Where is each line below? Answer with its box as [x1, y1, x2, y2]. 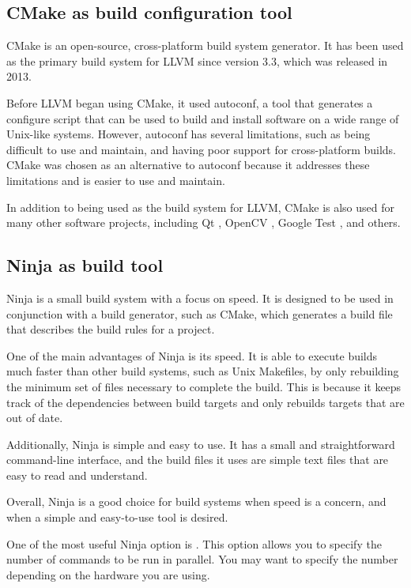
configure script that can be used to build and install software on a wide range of [6, 110, 399, 126]
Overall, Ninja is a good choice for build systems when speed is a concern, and [6, 493, 386, 510]
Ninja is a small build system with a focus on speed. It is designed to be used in [6, 289, 394, 306]
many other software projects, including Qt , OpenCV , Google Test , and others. [6, 214, 401, 231]
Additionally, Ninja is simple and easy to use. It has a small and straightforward [6, 435, 395, 452]
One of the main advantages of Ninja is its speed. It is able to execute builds [6, 347, 378, 364]
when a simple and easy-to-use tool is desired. [6, 509, 228, 526]
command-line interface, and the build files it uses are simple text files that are [6, 451, 389, 468]
